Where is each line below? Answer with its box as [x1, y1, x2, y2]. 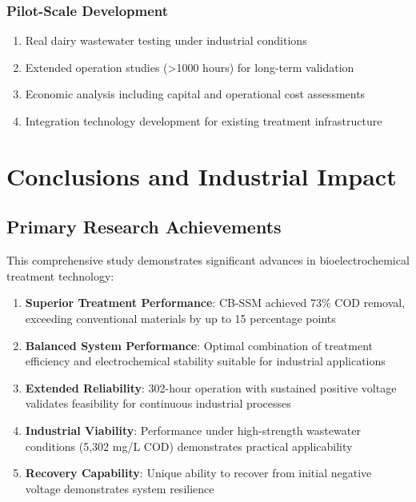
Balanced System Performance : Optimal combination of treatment [25, 337, 374, 353]
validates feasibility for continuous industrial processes [25, 395, 291, 412]
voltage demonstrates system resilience [25, 480, 214, 496]
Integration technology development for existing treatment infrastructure [25, 113, 382, 129]
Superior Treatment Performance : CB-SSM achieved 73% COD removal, [25, 294, 406, 311]
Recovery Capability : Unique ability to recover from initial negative [25, 464, 372, 481]
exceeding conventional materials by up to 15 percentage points [25, 309, 336, 326]
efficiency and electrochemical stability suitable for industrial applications [25, 353, 386, 369]
